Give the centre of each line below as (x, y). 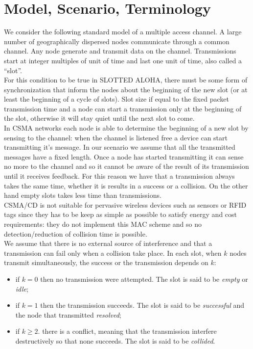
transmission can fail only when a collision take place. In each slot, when (113, 253)
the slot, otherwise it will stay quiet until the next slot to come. (99, 118)
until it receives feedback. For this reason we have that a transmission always (119, 176)
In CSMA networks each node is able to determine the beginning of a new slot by (126, 128)
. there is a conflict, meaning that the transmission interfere (127, 331)
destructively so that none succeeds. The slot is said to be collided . (115, 340)
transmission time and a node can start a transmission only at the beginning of (123, 108)
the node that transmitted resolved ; (68, 314)
